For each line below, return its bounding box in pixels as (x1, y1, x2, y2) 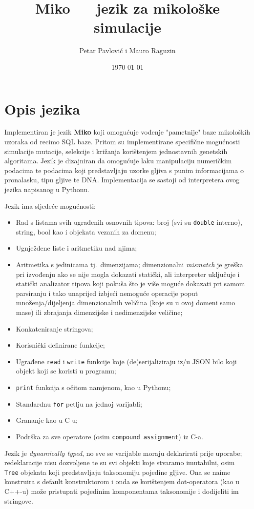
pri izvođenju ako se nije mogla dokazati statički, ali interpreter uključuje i (16, 269, 240, 279)
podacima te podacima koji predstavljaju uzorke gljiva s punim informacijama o (4, 165, 244, 175)
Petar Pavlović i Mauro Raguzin (79, 45, 176, 56)
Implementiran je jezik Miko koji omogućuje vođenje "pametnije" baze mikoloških (4, 127, 251, 137)
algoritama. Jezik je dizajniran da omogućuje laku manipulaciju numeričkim (4, 156, 232, 166)
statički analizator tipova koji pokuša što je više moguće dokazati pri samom (16, 278, 245, 289)
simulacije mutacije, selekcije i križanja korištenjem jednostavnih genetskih (4, 146, 228, 156)
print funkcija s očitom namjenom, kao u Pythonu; (16, 382, 171, 392)
